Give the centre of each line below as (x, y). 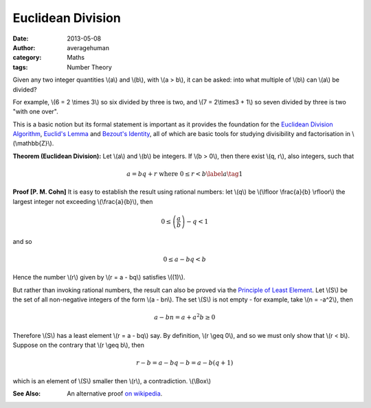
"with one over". (35, 112)
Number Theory (90, 67)
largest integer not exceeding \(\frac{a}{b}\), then (83, 201)
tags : (20, 67)
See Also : (27, 394)
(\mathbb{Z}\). (33, 144)
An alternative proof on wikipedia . (115, 394)
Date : (21, 38)
